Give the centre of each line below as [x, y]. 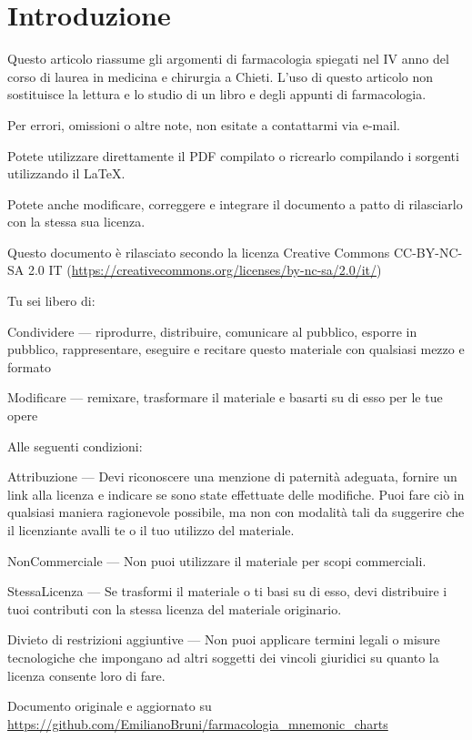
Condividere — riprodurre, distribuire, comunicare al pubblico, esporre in [212, 331]
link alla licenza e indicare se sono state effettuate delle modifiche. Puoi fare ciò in [236, 494]
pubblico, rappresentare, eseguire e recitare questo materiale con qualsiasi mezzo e [236, 349]
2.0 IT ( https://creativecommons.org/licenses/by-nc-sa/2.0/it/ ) [205, 270]
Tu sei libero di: [51, 301]
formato [29, 366]
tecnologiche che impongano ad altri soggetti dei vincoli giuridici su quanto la [223, 657]
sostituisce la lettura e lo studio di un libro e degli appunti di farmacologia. [217, 94]
